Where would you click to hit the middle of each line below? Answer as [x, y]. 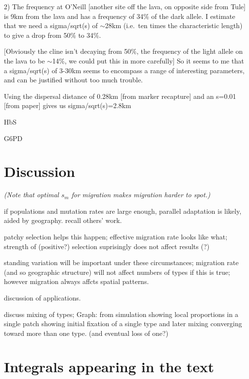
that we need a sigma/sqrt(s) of [51, 25]
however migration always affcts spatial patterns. [77, 281]
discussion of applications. [42, 298]
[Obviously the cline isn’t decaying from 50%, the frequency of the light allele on [123, 51]
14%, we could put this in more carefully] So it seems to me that [148, 60]
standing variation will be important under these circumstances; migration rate [121, 262]
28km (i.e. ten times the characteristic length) [174, 25]
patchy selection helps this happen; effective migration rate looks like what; [116, 237]
